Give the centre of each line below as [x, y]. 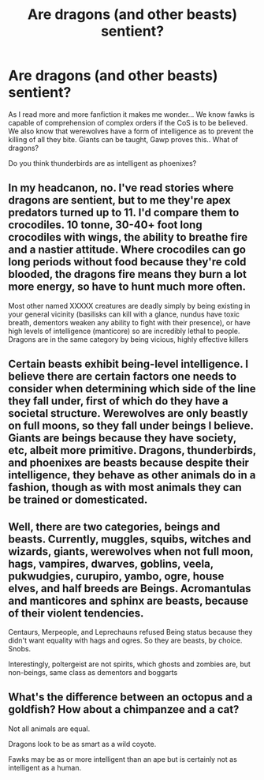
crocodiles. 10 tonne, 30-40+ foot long [105, 225]
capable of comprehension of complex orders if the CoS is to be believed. [128, 122]
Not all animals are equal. [49, 729]
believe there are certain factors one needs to [123, 377]
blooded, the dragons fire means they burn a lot [127, 274]
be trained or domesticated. [78, 500]
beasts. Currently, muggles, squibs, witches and [130, 539]
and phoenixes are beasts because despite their [129, 463]
